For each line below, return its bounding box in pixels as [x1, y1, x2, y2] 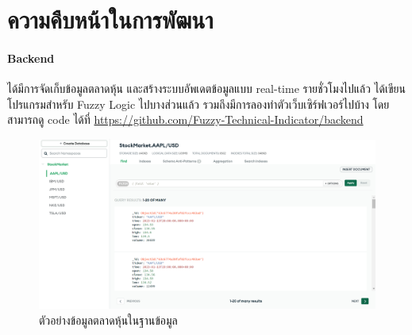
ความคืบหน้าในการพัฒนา [7, 3, 214, 36]
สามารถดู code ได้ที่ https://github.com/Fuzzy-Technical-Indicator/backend [7, 111, 364, 128]
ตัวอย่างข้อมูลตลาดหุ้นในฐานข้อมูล [39, 312, 178, 329]
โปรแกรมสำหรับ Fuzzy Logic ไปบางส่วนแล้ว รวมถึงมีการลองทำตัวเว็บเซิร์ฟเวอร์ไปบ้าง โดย [7, 95, 390, 112]
